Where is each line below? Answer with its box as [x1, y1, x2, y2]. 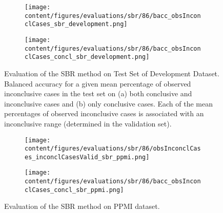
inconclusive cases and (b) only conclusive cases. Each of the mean [4, 98, 213, 109]
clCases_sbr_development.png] [25, 20, 128, 28]
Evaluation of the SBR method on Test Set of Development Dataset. [4, 68, 219, 78]
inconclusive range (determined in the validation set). [4, 118, 172, 129]
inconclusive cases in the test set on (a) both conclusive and [4, 88, 192, 99]
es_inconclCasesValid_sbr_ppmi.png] [25, 153, 150, 161]
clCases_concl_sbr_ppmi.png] [25, 186, 124, 194]
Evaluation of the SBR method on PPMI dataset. [4, 201, 160, 211]
